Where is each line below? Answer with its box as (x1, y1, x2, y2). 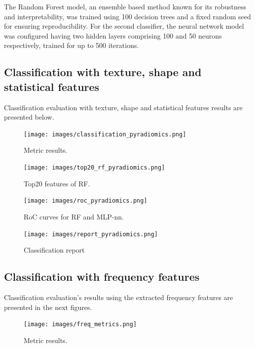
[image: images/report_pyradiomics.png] (24, 230, 158, 238)
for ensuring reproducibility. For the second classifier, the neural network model (4, 21, 244, 31)
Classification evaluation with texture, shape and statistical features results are (4, 102, 243, 112)
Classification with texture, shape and (4, 64, 202, 80)
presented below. (4, 112, 54, 122)
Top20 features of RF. (24, 178, 90, 188)
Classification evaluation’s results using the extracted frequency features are (4, 292, 233, 302)
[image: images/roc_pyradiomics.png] (24, 197, 147, 205)
